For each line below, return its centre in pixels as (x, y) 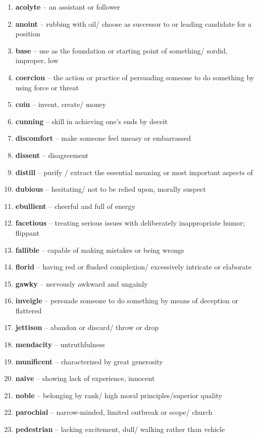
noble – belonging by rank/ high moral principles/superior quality (119, 395)
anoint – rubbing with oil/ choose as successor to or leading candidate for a (134, 23)
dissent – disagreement (52, 155)
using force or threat (47, 87)
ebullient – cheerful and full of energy (75, 206)
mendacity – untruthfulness (60, 344)
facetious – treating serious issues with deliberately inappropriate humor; (130, 223)
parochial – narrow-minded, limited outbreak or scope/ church (114, 412)
